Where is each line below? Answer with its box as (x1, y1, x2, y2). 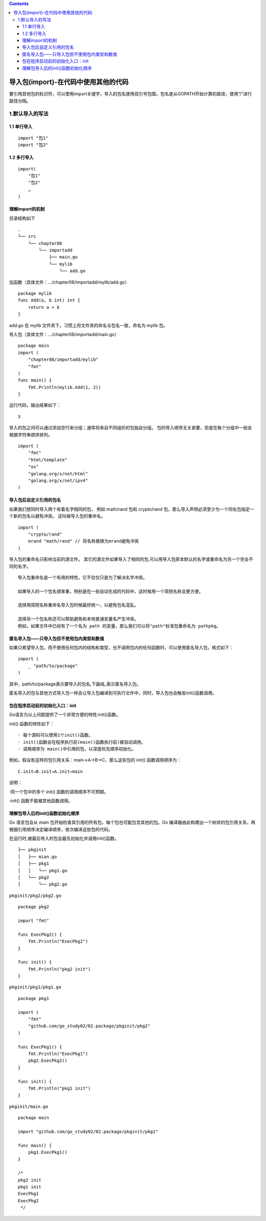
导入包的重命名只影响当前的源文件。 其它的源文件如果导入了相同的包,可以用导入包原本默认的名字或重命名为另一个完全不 (9, 556, 253, 562)
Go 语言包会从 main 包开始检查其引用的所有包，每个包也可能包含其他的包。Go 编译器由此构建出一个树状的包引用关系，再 (9, 819, 256, 825)
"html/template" (28, 457, 67, 463)
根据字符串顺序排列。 (9, 431, 53, 437)
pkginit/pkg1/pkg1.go (9, 984, 62, 990)
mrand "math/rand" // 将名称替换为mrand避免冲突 (28, 539, 139, 544)
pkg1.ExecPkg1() (28, 1149, 67, 1155)
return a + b (28, 304, 60, 310)
